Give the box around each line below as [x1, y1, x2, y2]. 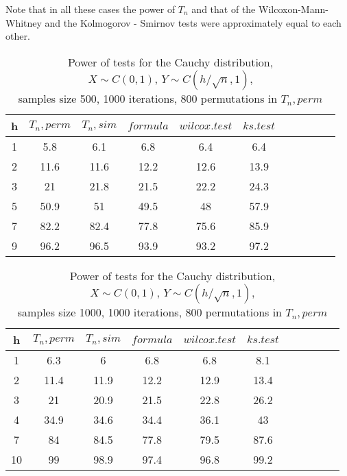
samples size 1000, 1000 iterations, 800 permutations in [17, 303, 283, 320]
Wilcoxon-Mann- [258, 2, 328, 16]
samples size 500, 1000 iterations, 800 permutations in [18, 90, 278, 106]
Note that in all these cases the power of [5, 2, 176, 16]
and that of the [191, 2, 256, 16]
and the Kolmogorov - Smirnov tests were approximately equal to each [45, 15, 342, 29]
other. [5, 29, 30, 43]
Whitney [5, 15, 42, 29]
